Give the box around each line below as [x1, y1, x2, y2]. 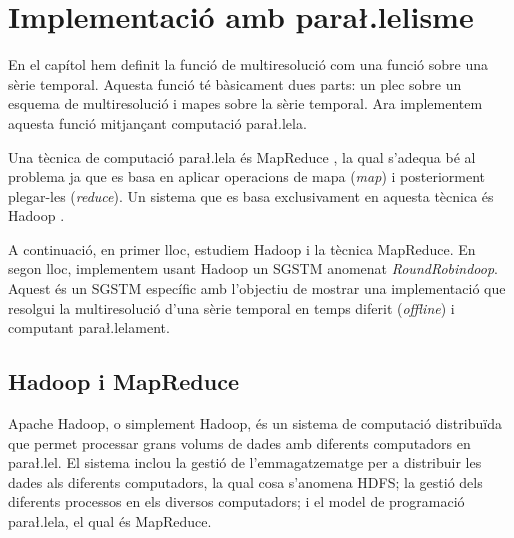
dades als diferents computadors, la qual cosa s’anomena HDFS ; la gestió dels [8, 471, 483, 492]
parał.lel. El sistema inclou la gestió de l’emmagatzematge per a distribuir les [8, 452, 482, 473]
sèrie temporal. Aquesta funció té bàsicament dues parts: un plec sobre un [8, 73, 462, 94]
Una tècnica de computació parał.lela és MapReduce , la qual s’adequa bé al [8, 146, 476, 167]
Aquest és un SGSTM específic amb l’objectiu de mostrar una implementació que [8, 278, 506, 299]
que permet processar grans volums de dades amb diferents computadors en [8, 432, 471, 453]
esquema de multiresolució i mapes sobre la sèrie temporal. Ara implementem [8, 93, 483, 114]
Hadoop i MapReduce [8, 366, 239, 397]
